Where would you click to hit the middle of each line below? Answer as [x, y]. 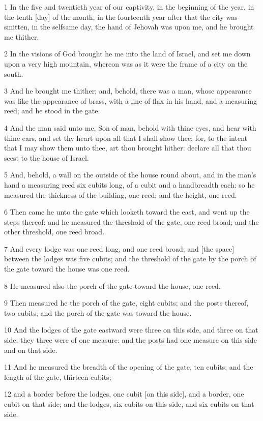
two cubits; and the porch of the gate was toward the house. [98, 312]
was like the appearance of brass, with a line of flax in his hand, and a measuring [131, 100]
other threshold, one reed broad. [54, 232]
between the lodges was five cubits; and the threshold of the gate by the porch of [130, 259]
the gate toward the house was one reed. [67, 269]
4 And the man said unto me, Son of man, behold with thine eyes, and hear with [130, 127]
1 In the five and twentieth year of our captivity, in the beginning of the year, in [129, 7]
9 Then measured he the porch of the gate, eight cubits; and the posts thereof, [126, 303]
